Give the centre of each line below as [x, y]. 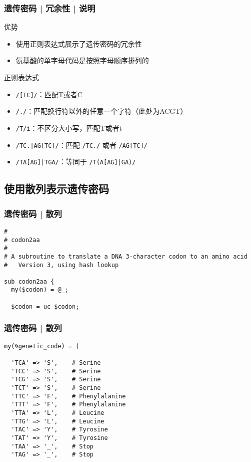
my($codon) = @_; [40, 290]
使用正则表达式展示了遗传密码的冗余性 [79, 43]
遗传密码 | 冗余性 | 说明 [50, 8]
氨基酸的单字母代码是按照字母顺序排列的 [82, 60]
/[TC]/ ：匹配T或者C [49, 94]
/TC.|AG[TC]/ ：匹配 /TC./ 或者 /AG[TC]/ [81, 145]
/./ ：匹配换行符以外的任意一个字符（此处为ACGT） [101, 111]
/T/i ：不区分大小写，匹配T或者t [69, 128]
